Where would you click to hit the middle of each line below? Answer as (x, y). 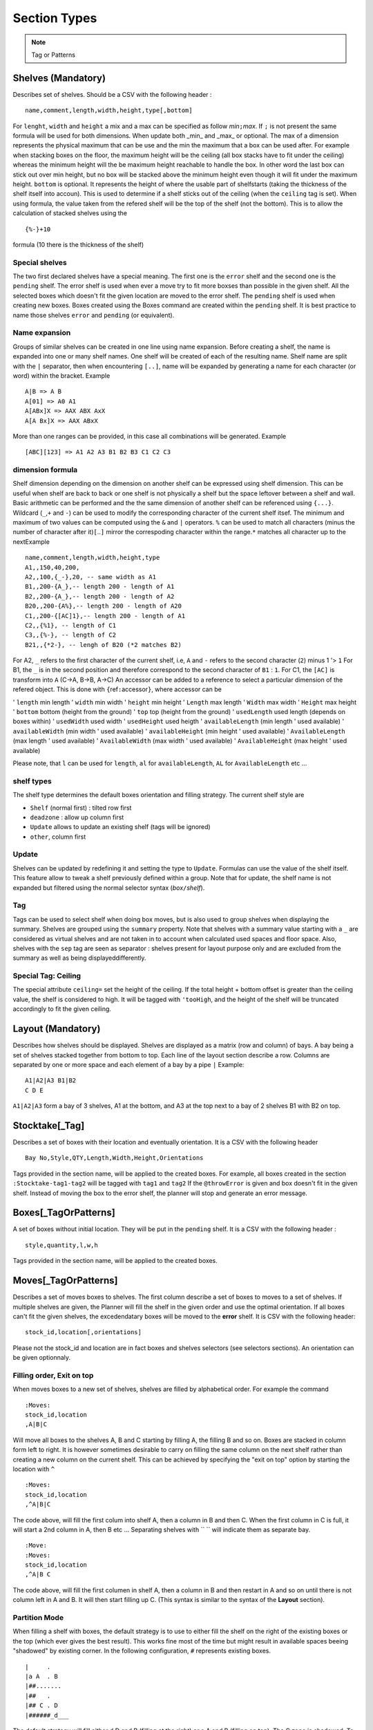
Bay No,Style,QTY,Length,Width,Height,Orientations (114, 1158)
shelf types (32, 781)
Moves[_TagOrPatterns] (65, 1281)
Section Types (55, 18)
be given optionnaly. (42, 1358)
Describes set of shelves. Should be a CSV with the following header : (112, 94)
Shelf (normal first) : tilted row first (81, 808)
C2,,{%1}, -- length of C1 (71, 625)
